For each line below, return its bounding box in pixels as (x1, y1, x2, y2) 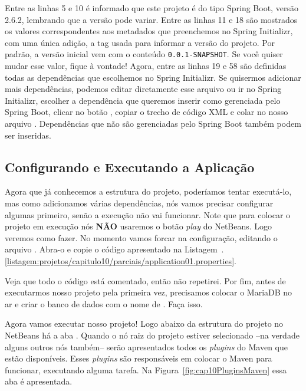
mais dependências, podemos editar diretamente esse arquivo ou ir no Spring (5, 83, 282, 95)
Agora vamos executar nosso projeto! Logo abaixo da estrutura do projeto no (5, 317, 284, 330)
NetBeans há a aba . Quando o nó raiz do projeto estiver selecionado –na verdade (5, 328, 300, 341)
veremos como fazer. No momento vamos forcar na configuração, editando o (5, 231, 278, 244)
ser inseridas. (5, 129, 51, 141)
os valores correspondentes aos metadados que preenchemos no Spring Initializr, (5, 25, 293, 37)
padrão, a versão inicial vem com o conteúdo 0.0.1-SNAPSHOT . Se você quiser (5, 48, 283, 60)
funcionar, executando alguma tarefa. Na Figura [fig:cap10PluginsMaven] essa (5, 363, 287, 376)
